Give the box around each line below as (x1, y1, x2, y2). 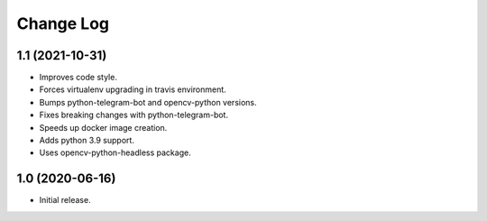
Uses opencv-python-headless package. (39, 147, 191, 158)
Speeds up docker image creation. (39, 122, 168, 133)
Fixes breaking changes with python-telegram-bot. (39, 109, 229, 121)
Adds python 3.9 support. (39, 135, 135, 146)
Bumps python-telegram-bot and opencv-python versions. (39, 97, 257, 107)
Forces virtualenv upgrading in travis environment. (39, 84, 227, 95)
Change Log (16, 14, 110, 33)
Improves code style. (39, 72, 117, 83)
